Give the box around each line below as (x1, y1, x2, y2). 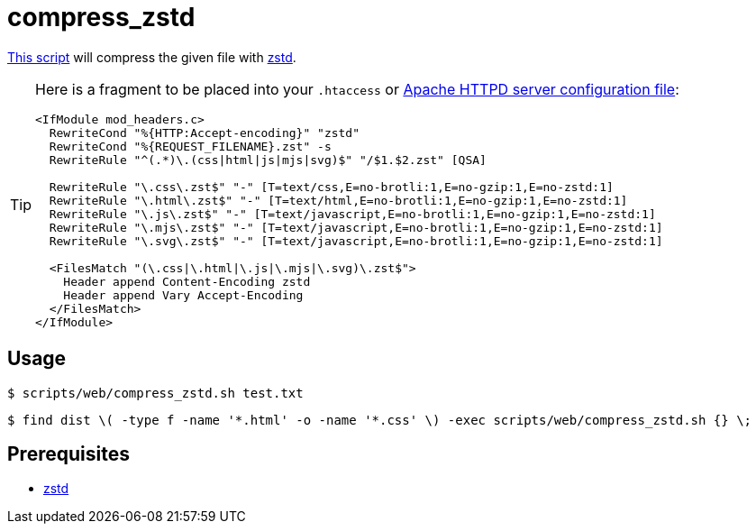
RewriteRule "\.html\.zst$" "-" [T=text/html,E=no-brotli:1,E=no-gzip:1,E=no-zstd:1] (49, 193, 628, 207)
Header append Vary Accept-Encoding (63, 288, 304, 302)
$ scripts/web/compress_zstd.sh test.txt (7, 385, 304, 400)
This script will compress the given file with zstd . (7, 49, 296, 65)
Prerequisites (7, 443, 130, 466)
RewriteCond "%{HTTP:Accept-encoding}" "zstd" (49, 125, 360, 140)
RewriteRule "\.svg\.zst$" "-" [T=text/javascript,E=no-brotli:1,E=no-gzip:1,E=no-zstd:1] (49, 233, 663, 248)
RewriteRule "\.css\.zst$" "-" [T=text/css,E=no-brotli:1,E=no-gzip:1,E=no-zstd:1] (49, 179, 614, 194)
